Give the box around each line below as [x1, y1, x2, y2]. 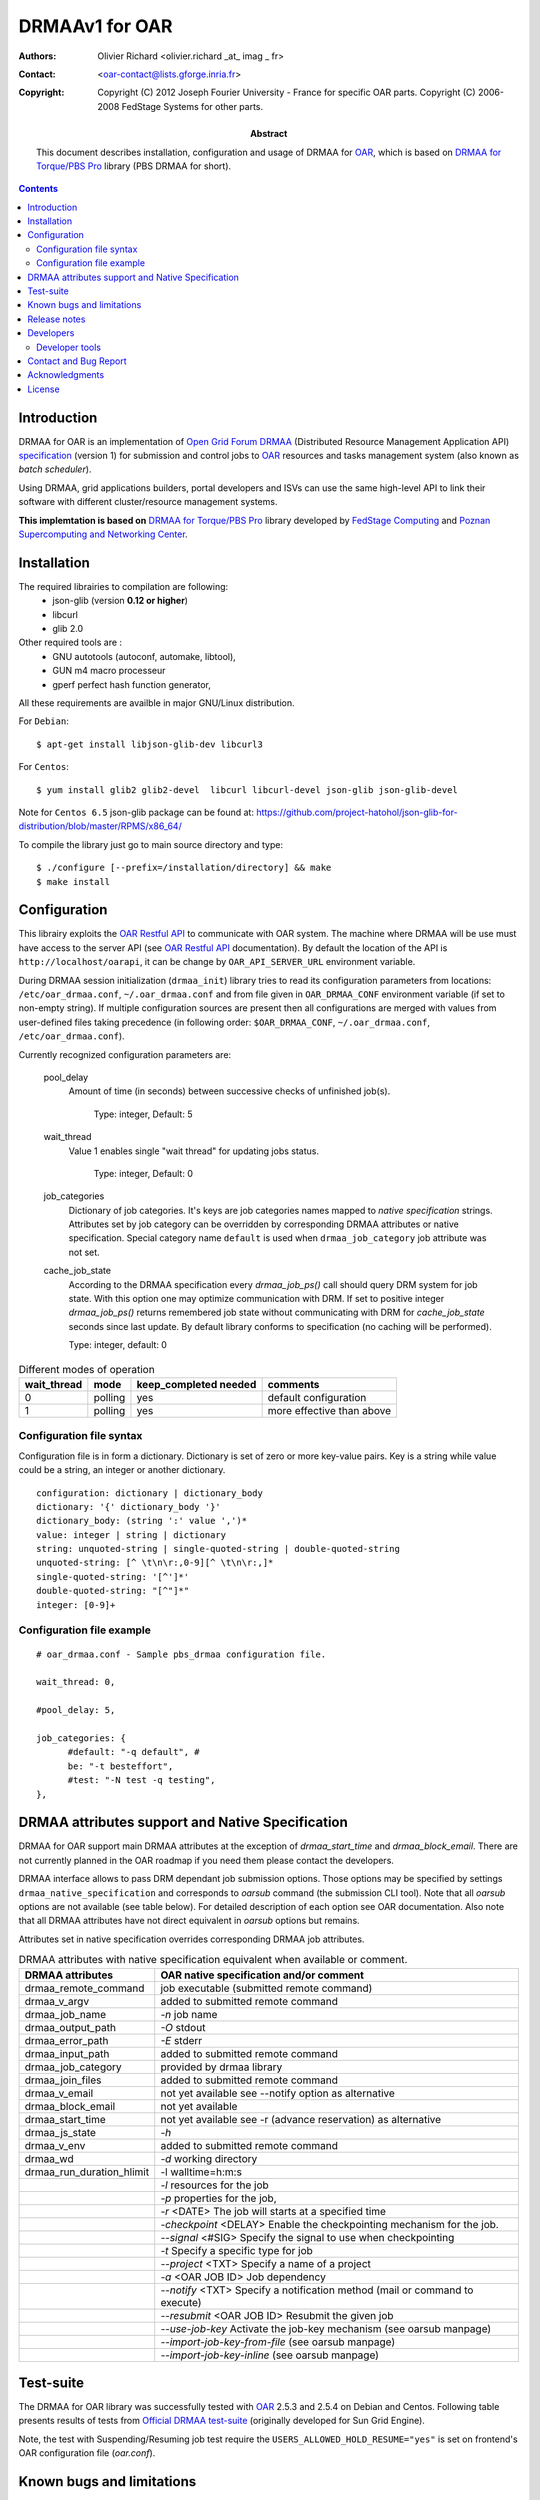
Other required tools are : [18, 636, 123, 649]
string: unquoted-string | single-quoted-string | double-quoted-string [36, 1543, 400, 1555]
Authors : [18, 50, 57, 62]
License [27, 383, 60, 395]
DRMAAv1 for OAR [18, 15, 173, 37]
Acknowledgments [27, 369, 105, 381]
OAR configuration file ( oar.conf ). [18, 2447, 156, 2459]
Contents [18, 183, 59, 195]
